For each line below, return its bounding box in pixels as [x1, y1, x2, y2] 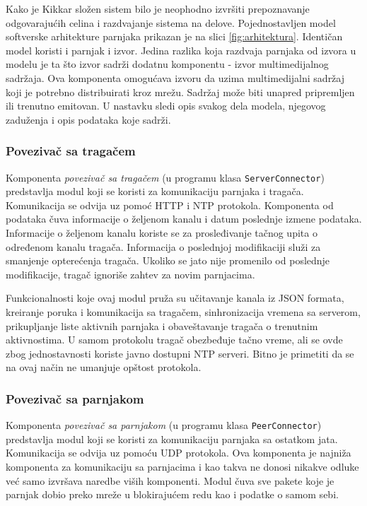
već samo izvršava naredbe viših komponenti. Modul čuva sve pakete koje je [6, 473, 334, 488]
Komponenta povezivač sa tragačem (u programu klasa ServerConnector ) [6, 170, 325, 184]
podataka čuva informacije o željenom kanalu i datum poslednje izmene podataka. [6, 211, 362, 226]
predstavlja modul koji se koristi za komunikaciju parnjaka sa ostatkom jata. [6, 431, 338, 446]
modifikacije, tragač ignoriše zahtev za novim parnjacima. [6, 266, 255, 281]
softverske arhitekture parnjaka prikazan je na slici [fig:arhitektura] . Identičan [6, 29, 343, 44]
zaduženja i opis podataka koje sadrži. [6, 112, 171, 126]
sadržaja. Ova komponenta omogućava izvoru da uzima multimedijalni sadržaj [6, 70, 345, 85]
